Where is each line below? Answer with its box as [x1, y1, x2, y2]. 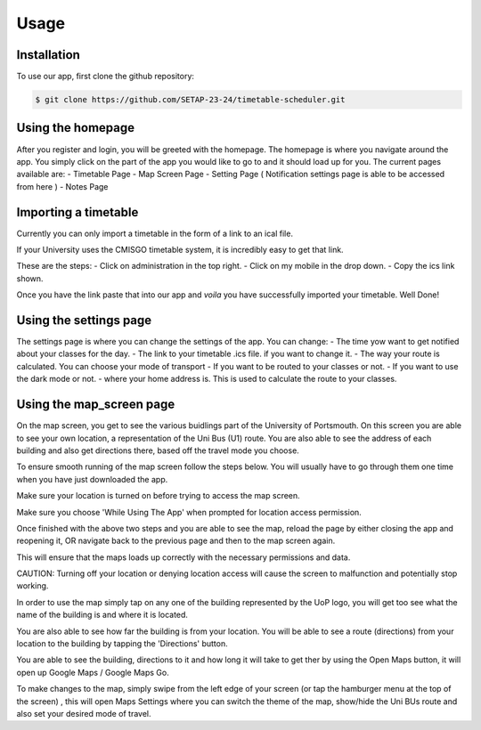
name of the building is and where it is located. [16, 610, 189, 620]
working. [16, 580, 49, 591]
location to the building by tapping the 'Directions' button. [16, 638, 229, 649]
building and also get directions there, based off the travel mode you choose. [16, 445, 300, 456]
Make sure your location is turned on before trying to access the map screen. [16, 491, 300, 501]
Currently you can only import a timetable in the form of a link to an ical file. [16, 228, 294, 239]
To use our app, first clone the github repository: [16, 71, 195, 82]
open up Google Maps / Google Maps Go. [16, 667, 169, 677]
